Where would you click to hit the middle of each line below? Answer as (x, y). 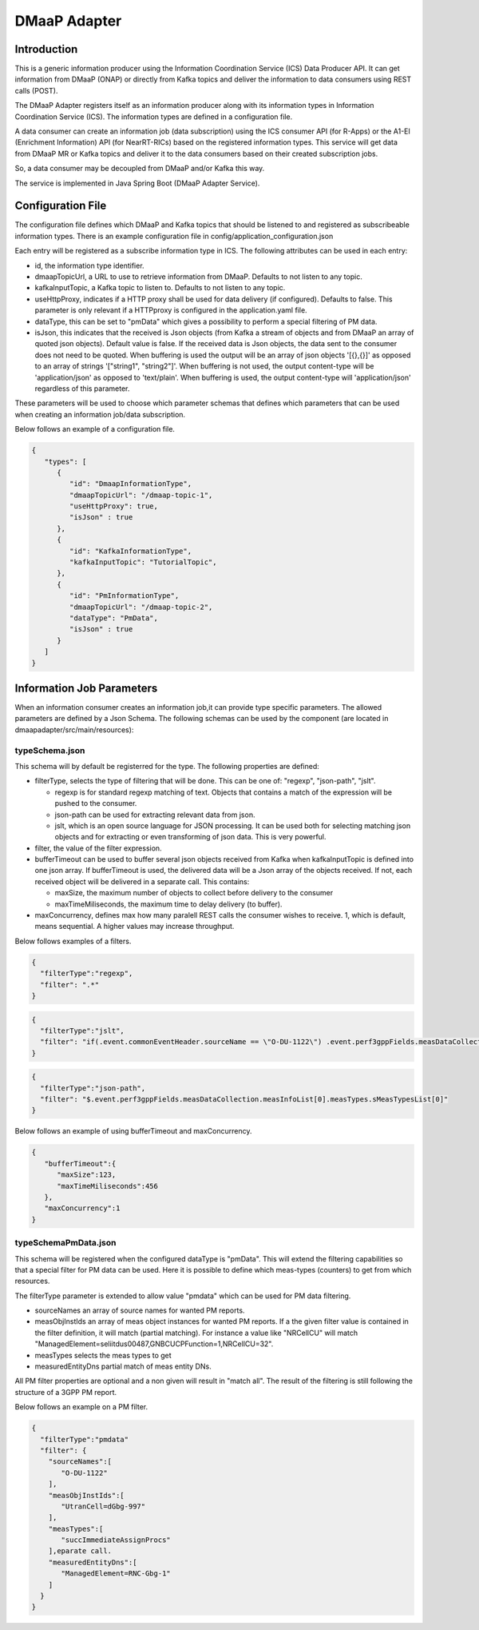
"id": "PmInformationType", (124, 596)
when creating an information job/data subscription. (100, 414)
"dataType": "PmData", (114, 618)
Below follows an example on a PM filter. (81, 1407)
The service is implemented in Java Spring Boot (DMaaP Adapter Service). (137, 183)
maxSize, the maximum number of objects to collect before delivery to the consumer (194, 893)
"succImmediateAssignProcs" (116, 1540)
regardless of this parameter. (82, 389)
